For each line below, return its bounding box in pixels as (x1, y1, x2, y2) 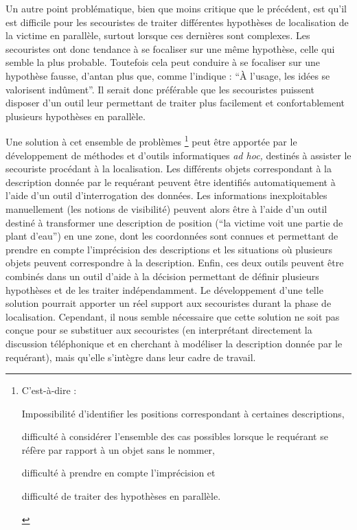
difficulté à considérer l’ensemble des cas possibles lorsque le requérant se (21, 429, 328, 443)
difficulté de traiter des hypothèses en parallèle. (21, 489, 221, 503)
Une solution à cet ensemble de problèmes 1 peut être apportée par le (5, 132, 297, 148)
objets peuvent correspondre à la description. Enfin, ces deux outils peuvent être (5, 255, 344, 270)
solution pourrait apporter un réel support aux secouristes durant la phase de (5, 296, 332, 310)
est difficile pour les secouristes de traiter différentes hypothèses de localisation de (5, 14, 349, 29)
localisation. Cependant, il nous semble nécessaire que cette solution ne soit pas (5, 309, 340, 323)
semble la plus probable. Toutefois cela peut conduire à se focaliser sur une (5, 55, 320, 69)
